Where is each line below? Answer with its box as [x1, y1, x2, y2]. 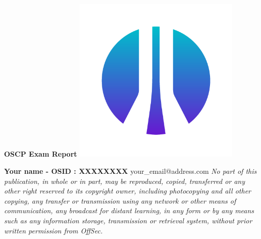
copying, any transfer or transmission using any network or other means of [4, 195, 236, 206]
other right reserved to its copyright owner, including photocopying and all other [4, 185, 251, 196]
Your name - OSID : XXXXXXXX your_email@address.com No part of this [4, 165, 257, 176]
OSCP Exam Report [4, 149, 77, 159]
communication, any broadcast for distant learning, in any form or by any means [4, 205, 254, 216]
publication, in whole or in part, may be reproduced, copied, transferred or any [4, 175, 245, 186]
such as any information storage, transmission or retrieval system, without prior [4, 215, 252, 225]
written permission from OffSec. [4, 225, 103, 235]
